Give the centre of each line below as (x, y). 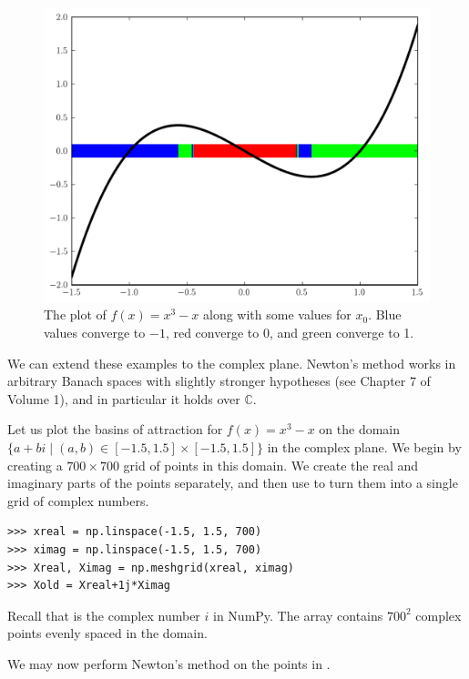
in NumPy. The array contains (298, 615)
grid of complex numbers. (78, 500)
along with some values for (277, 314)
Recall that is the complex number (104, 615)
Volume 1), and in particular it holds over (124, 398)
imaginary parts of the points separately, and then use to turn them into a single (233, 483)
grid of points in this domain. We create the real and (271, 465)
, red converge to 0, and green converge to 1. (290, 332)
